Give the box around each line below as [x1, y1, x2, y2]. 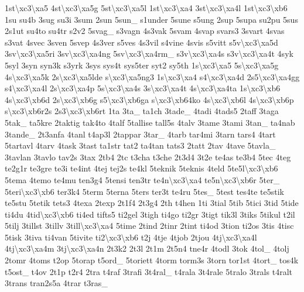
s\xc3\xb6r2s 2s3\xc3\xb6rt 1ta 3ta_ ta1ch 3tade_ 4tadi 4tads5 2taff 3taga [5, 105, 279, 117]
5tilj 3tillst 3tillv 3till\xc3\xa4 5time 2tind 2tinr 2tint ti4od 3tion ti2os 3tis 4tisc [5, 219, 294, 232]
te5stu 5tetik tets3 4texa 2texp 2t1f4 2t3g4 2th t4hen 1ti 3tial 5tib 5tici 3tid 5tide [5, 197, 299, 209]
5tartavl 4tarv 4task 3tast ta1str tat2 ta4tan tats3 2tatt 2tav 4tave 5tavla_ [5, 139, 276, 152]
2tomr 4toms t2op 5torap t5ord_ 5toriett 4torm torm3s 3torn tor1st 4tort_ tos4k [5, 254, 299, 266]
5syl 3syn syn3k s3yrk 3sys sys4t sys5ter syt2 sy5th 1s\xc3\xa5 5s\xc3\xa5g [5, 59, 279, 71]
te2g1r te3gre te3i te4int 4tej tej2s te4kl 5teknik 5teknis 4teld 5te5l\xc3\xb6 [5, 162, 278, 174]
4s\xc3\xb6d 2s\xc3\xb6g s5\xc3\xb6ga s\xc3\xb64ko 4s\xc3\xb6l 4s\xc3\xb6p [5, 93, 294, 105]
